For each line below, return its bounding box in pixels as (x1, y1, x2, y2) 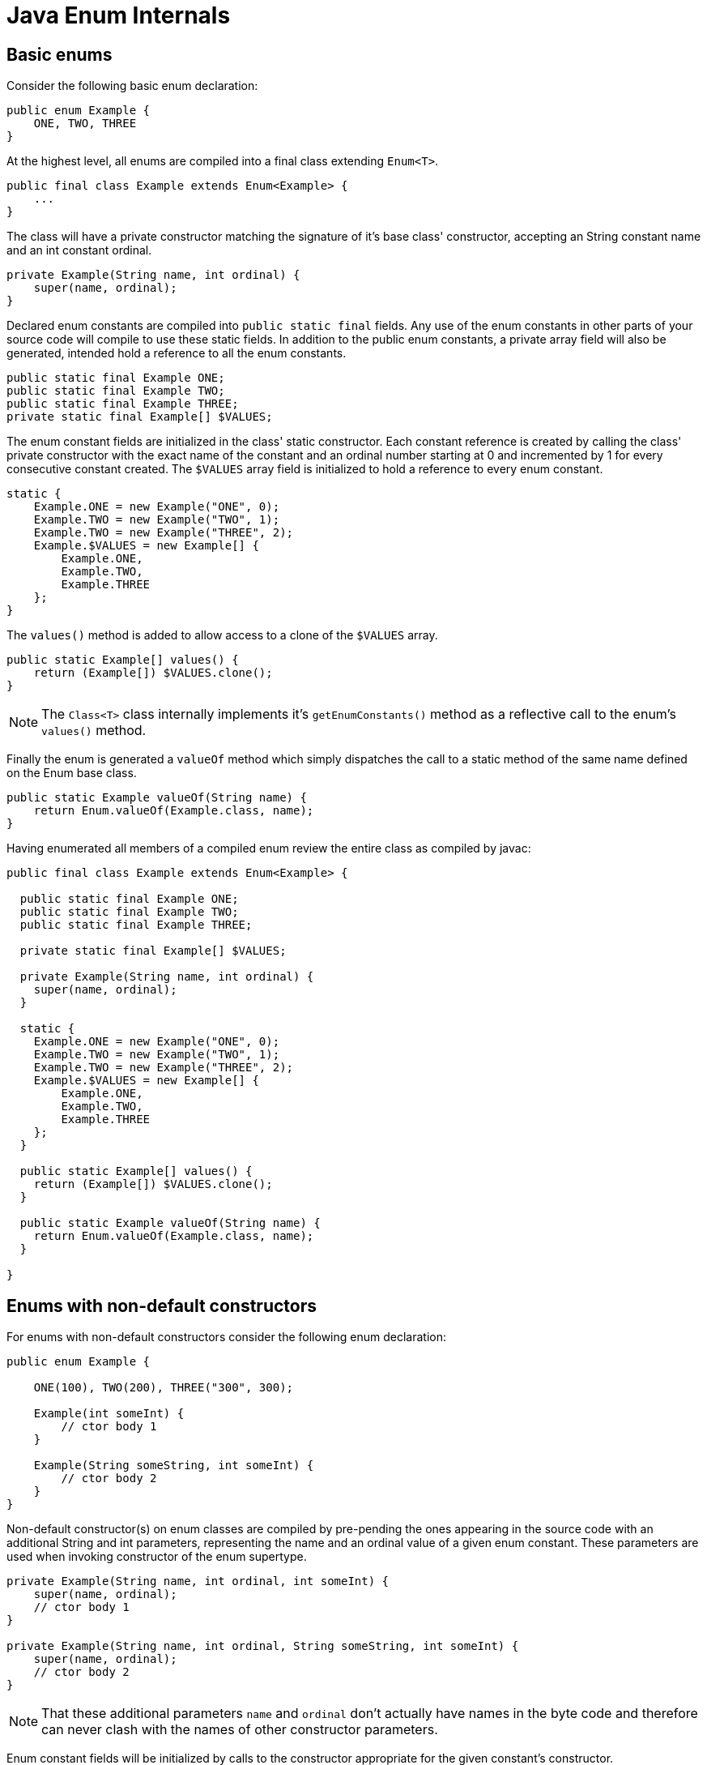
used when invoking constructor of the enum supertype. (6, 1549, 307, 1564)
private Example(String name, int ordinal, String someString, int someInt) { (6, 1639, 519, 1653)
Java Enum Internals (6, 2, 231, 29)
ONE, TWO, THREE (33, 117, 137, 130)
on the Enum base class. (6, 766, 137, 780)
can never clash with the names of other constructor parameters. (41, 1721, 438, 1738)
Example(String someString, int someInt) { (33, 1459, 314, 1472)
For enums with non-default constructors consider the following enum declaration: (6, 1330, 446, 1344)
